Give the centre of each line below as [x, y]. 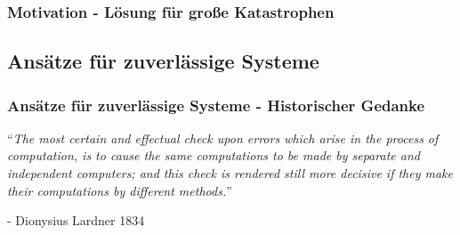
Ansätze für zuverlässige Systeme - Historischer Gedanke [216, 105]
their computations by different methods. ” [120, 190]
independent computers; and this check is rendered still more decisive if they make [230, 173]
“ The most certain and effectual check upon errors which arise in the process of [223, 138]
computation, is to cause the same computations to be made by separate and [214, 155]
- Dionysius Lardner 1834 [76, 220]
